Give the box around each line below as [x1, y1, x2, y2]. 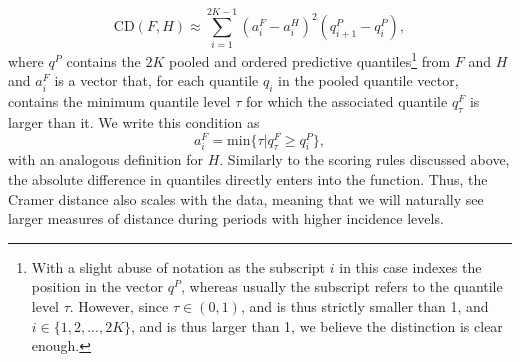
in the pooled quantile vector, [278, 70, 459, 91]
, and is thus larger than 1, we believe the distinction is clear [131, 315, 503, 336]
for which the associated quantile [245, 91, 448, 112]
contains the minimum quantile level [8, 91, 231, 112]
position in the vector [31, 276, 163, 297]
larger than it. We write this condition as [8, 111, 260, 132]
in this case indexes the [339, 256, 482, 277]
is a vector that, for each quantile [54, 70, 259, 91]
